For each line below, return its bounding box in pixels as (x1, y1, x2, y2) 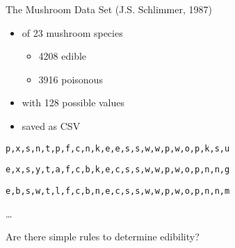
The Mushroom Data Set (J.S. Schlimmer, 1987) (6, 2, 212, 16)
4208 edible (38, 49, 87, 63)
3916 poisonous (38, 72, 103, 86)
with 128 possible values (22, 95, 125, 110)
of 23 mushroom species (22, 25, 123, 40)
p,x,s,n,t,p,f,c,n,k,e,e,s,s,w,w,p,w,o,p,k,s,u (6, 143, 230, 154)
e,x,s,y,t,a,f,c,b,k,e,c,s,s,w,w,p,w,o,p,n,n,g (6, 165, 230, 175)
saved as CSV (22, 118, 81, 133)
